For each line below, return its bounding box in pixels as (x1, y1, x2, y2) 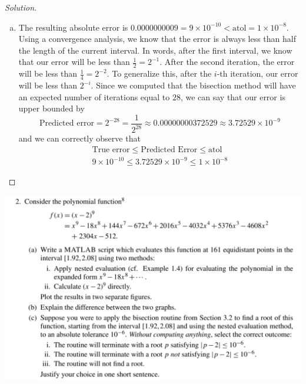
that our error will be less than (18, 55, 130, 68)
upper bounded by (18, 102, 85, 114)
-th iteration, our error (217, 67, 298, 80)
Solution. (5, 1, 37, 13)
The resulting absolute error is (18, 21, 128, 33)
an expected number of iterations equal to (18, 90, 170, 103)
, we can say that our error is (180, 90, 285, 103)
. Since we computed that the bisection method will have (91, 79, 296, 91)
